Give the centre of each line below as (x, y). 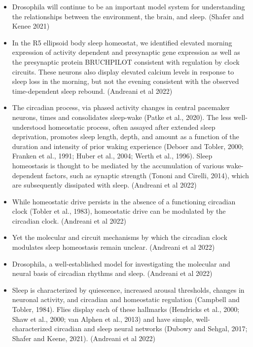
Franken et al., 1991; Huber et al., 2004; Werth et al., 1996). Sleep (112, 156)
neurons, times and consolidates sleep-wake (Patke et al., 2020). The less (122, 117)
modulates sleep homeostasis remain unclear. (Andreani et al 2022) (113, 247)
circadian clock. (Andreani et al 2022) (69, 220)
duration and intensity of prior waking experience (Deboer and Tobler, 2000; (128, 146)
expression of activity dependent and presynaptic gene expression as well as (126, 52)
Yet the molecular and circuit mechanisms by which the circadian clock (120, 237)
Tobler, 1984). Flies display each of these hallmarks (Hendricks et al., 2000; (126, 309)
